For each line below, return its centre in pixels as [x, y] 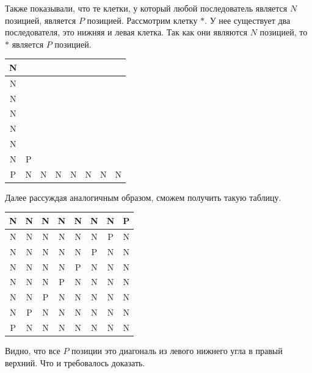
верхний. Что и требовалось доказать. [75, 362]
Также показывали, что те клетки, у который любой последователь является [146, 8]
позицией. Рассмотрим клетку [142, 20]
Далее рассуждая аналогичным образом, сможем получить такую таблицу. [143, 197]
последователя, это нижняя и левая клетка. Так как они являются [126, 32]
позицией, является [41, 20]
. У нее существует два [248, 20]
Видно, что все [33, 350]
